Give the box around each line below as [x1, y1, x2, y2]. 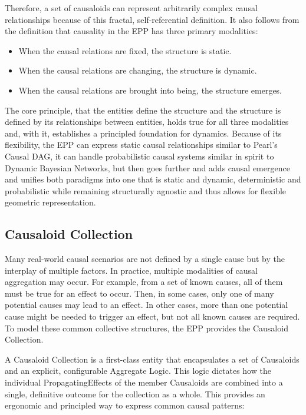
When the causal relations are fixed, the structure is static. [18, 44, 232, 57]
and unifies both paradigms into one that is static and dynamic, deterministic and [5, 173, 301, 185]
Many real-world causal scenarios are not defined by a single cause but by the [5, 253, 285, 265]
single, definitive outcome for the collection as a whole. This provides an [5, 387, 265, 400]
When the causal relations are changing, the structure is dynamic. [18, 64, 257, 77]
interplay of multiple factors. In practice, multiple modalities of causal [5, 264, 258, 276]
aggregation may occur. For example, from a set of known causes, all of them [5, 275, 283, 288]
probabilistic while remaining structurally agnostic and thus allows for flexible [5, 184, 287, 197]
